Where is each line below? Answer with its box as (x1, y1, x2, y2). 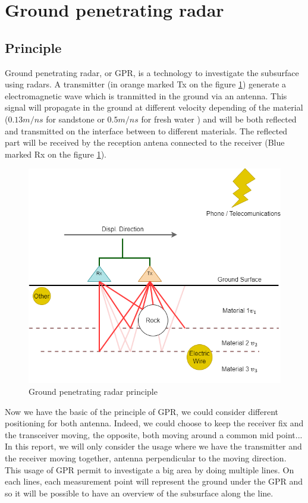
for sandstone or (46, 112, 105, 125)
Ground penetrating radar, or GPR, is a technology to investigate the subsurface (5, 66, 299, 78)
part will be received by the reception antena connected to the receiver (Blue (5, 136, 285, 149)
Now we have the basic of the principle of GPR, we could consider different (5, 405, 278, 417)
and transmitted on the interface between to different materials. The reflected (5, 124, 288, 137)
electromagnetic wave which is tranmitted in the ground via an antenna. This (5, 89, 287, 102)
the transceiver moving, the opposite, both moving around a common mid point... (5, 428, 303, 441)
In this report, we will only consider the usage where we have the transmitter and (5, 440, 302, 452)
